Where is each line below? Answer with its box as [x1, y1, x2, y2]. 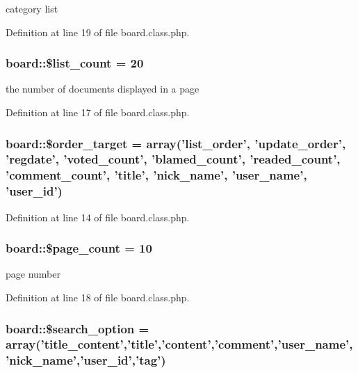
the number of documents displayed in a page [6, 81, 200, 96]
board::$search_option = [6, 319, 149, 337]
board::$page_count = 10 [6, 239, 152, 257]
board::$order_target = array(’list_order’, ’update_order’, [6, 134, 346, 152]
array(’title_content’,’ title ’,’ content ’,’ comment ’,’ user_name [6, 335, 346, 353]
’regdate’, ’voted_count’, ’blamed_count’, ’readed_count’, [6, 150, 341, 168]
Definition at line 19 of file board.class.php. [6, 24, 190, 39]
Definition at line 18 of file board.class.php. [6, 289, 190, 304]
